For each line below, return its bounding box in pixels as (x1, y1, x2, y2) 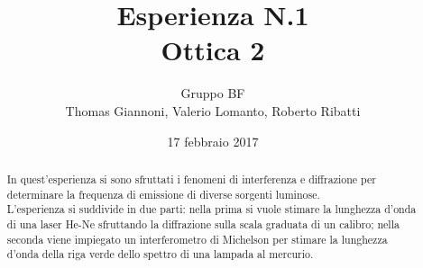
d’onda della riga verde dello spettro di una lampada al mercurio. (6, 246, 314, 262)
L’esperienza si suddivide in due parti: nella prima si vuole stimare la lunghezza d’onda (6, 201, 417, 217)
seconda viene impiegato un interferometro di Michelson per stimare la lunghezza (6, 231, 388, 246)
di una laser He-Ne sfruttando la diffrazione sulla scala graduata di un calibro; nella (6, 216, 400, 231)
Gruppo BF (180, 84, 245, 103)
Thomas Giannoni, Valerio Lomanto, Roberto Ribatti (65, 101, 361, 120)
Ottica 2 (161, 31, 265, 68)
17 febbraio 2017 (167, 131, 259, 150)
